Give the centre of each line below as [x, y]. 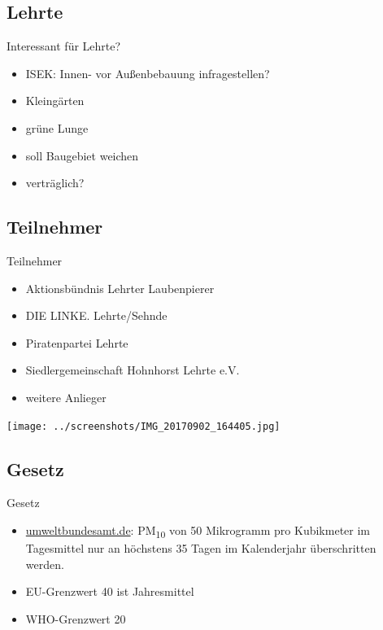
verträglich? [55, 183]
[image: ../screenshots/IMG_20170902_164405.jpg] [144, 426]
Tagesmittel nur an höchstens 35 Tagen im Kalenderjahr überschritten [201, 548]
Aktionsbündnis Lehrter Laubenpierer [120, 288]
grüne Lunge [57, 127]
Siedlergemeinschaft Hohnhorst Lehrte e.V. [133, 370]
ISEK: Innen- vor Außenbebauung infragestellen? [148, 73]
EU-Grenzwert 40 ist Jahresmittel [110, 591]
